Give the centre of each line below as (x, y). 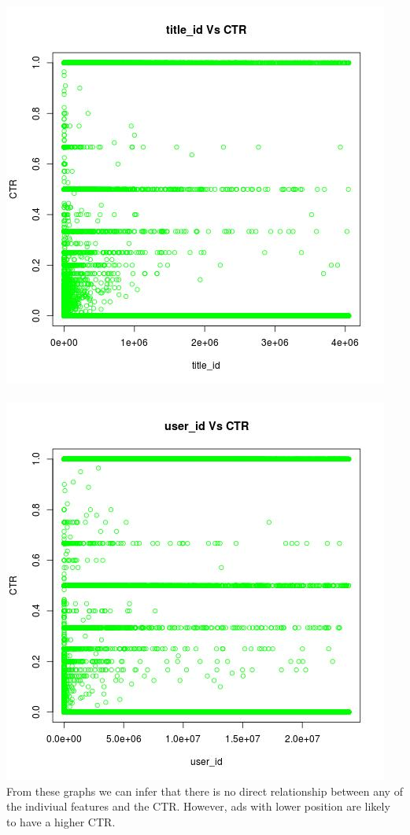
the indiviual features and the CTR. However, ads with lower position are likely (198, 806)
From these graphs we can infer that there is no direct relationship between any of (205, 791)
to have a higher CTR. (61, 821)
